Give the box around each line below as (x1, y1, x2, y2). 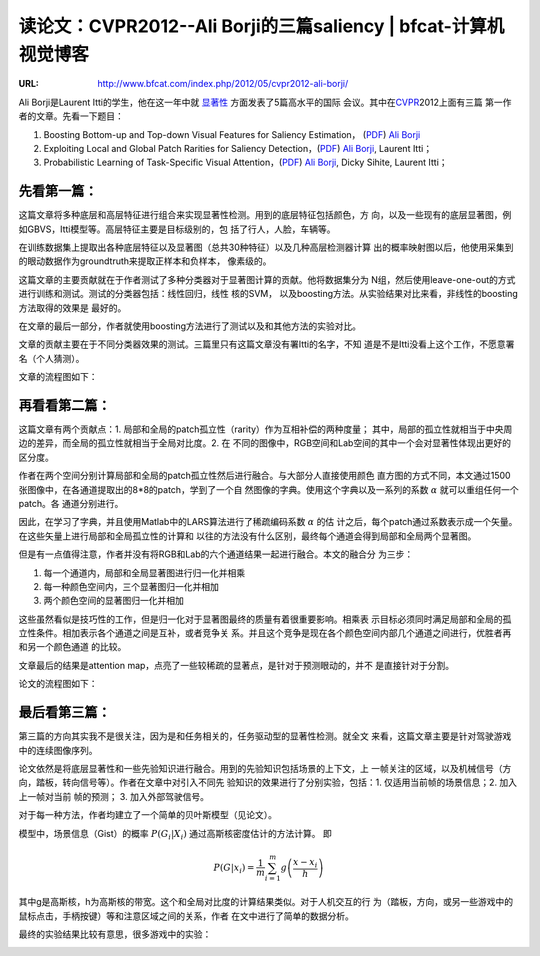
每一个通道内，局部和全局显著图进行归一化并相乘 (43, 566, 245, 579)
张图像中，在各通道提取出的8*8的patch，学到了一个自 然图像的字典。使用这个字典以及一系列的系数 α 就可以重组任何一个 (18, 483, 519, 495)
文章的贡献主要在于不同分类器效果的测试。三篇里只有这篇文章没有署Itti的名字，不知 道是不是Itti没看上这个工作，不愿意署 (18, 338, 515, 350)
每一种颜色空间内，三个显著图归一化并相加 (43, 580, 219, 592)
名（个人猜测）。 (18, 352, 85, 364)
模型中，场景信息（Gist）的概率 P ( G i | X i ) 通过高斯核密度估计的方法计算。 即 (18, 827, 332, 842)
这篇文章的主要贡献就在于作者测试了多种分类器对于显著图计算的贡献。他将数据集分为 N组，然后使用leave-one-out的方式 (18, 273, 516, 285)
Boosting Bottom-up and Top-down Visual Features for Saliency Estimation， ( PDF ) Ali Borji (43, 128, 421, 140)
